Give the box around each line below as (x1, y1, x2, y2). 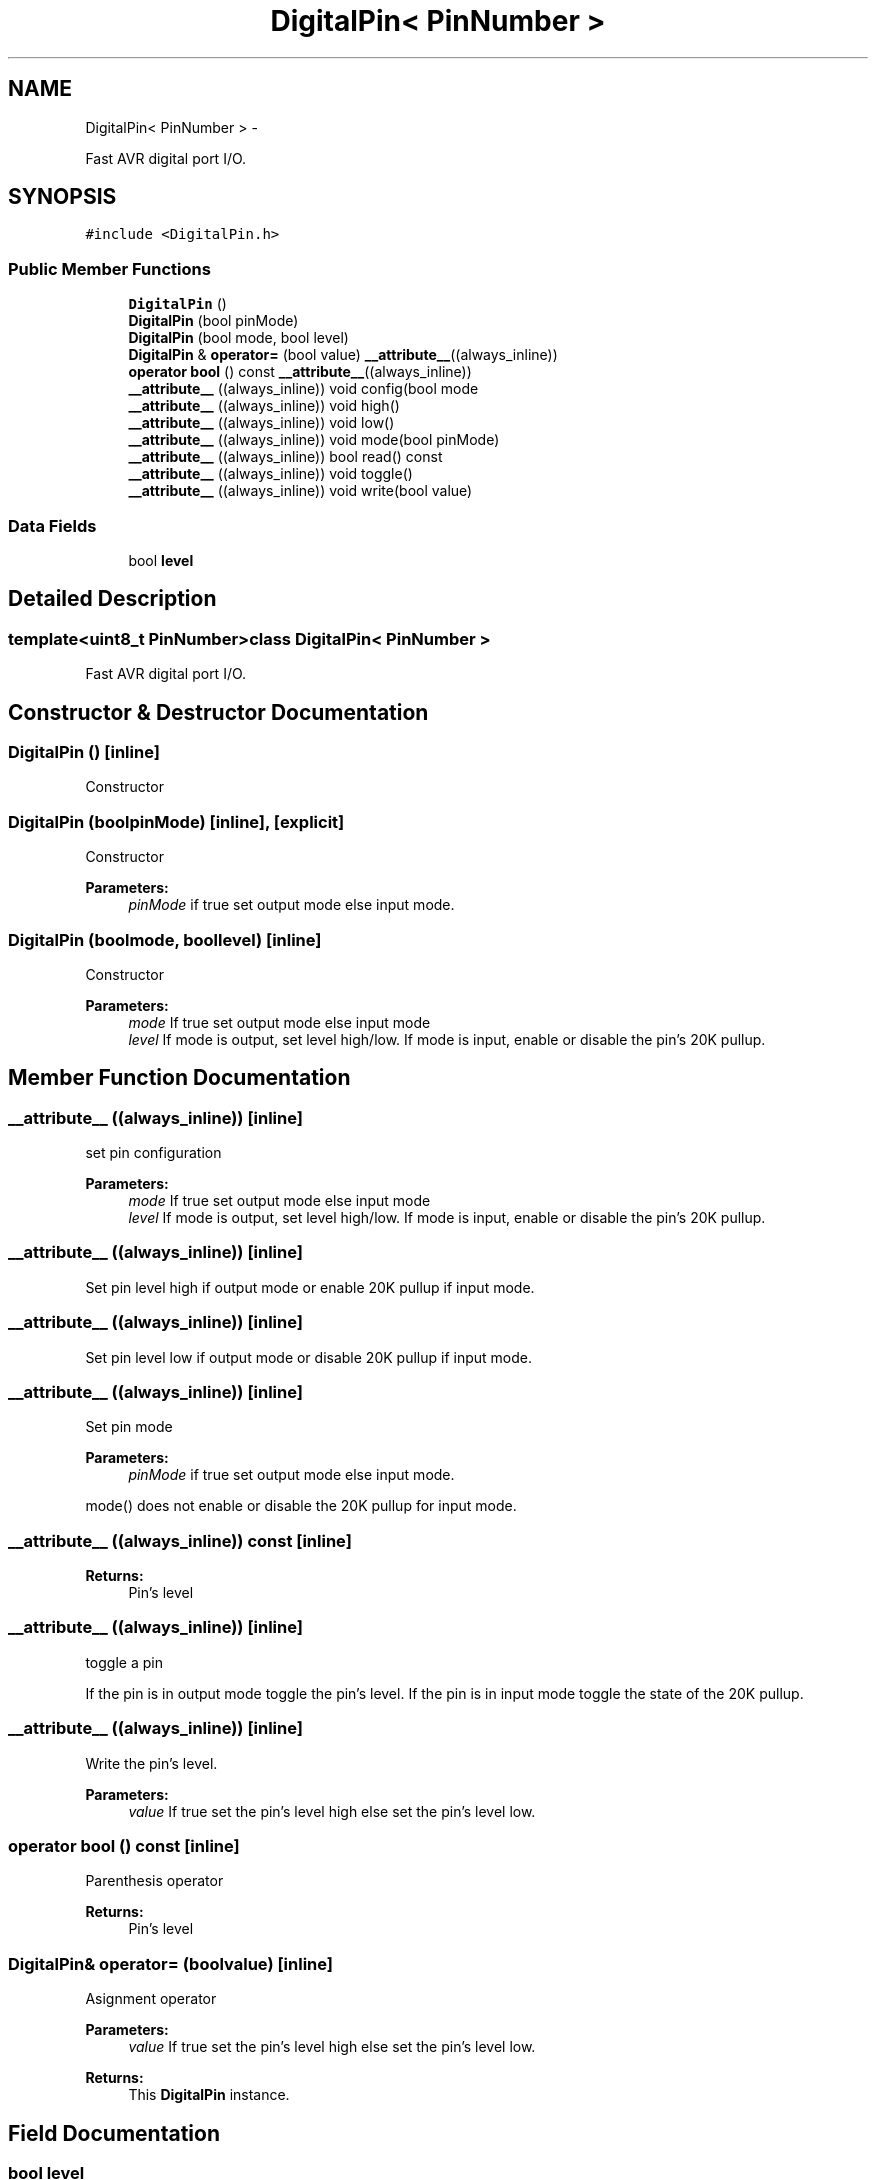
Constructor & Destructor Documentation (8, 699, 429, 725)
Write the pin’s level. (85, 1754, 218, 1772)
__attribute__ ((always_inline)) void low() (128, 414, 395, 432)
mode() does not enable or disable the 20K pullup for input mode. (85, 1497, 517, 1515)
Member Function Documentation (8, 1065, 351, 1091)
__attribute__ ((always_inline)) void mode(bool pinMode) (128, 431, 500, 449)
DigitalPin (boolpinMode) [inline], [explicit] (8, 811, 345, 832)
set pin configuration (85, 1144, 222, 1162)
